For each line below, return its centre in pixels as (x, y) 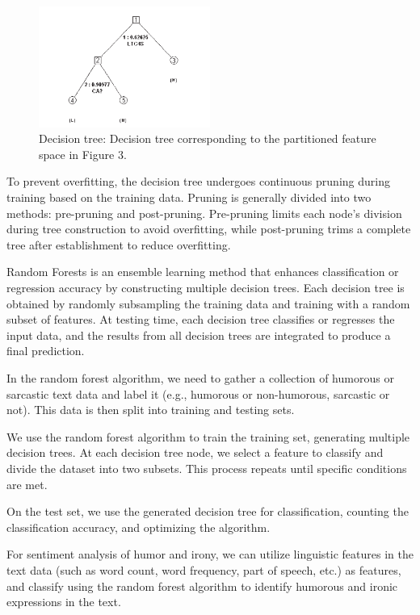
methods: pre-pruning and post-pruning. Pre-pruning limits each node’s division (204, 213)
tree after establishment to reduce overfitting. (119, 244)
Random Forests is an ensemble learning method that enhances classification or (203, 272)
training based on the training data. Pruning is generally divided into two (189, 197)
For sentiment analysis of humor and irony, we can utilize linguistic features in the (210, 554)
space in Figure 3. (83, 154)
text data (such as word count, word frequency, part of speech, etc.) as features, (204, 569)
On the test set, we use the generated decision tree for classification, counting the (208, 511)
